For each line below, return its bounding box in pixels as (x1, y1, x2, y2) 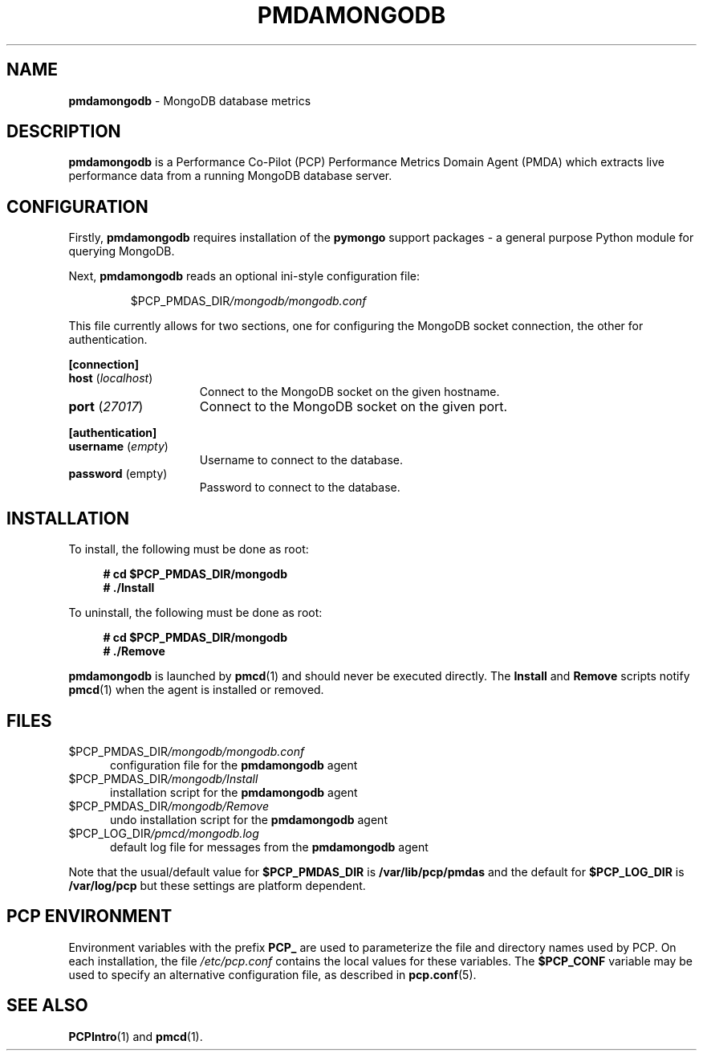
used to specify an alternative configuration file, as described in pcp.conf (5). (68, 967, 477, 981)
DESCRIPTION (6, 121, 121, 142)
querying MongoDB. (68, 244, 175, 259)
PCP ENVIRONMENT (6, 906, 173, 927)
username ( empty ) (68, 439, 169, 454)
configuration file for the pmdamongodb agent (110, 757, 358, 772)
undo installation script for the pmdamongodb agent (110, 812, 388, 826)
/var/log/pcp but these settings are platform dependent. (68, 878, 366, 892)
